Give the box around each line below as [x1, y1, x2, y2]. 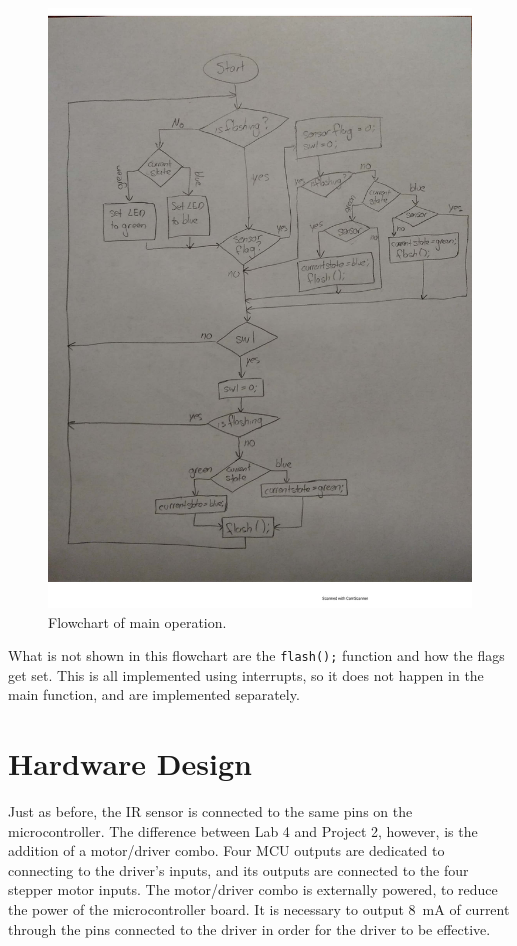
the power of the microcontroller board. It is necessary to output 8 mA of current [8, 899, 510, 920]
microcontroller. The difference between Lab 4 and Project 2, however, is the [8, 820, 478, 841]
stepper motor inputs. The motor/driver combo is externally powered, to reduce [8, 879, 498, 900]
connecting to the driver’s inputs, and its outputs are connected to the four [8, 859, 469, 880]
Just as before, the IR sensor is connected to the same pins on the [8, 801, 413, 822]
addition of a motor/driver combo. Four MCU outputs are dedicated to [8, 840, 445, 861]
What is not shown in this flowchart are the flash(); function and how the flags [8, 645, 505, 666]
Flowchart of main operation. [48, 611, 227, 632]
